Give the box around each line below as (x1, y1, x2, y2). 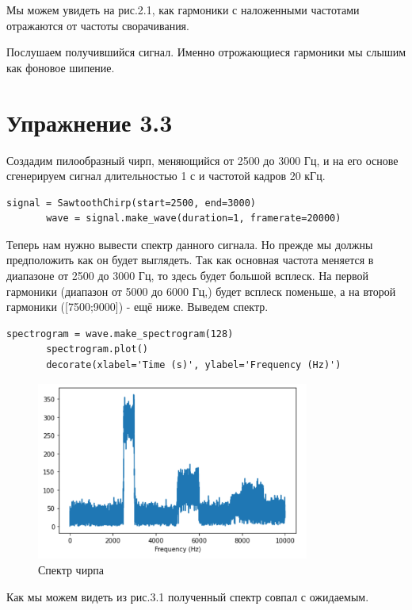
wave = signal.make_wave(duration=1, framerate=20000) (46, 213, 341, 224)
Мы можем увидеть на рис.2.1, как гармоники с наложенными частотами (6, 2, 360, 17)
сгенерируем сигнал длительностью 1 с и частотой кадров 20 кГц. (6, 167, 326, 184)
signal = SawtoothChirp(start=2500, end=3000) (6, 197, 256, 209)
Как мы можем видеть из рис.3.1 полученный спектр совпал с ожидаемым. (6, 588, 369, 604)
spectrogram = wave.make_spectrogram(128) (6, 328, 234, 340)
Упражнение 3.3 (6, 106, 173, 138)
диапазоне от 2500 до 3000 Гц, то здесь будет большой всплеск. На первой (6, 267, 368, 284)
